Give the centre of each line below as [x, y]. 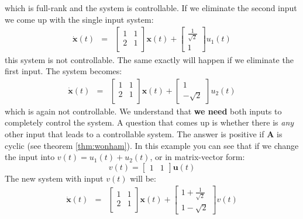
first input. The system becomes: [63, 71]
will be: [143, 178]
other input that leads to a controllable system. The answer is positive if [135, 133]
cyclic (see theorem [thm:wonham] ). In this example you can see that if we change [152, 145]
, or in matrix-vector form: [197, 157]
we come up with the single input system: [79, 19]
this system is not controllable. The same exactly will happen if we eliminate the [149, 59]
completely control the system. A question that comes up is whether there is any [149, 122]
